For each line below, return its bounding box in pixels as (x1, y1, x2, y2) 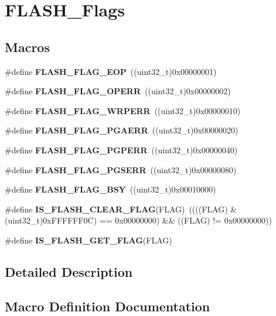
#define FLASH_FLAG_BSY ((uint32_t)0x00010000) (5, 183, 216, 195)
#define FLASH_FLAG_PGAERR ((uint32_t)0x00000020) (5, 124, 238, 136)
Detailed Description (5, 262, 133, 280)
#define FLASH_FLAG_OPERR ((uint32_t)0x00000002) (5, 85, 231, 97)
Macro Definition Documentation (5, 297, 210, 315)
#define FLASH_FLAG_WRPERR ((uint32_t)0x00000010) (5, 104, 241, 116)
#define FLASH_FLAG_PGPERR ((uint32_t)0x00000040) (5, 143, 238, 156)
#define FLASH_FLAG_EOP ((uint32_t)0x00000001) (5, 65, 217, 77)
